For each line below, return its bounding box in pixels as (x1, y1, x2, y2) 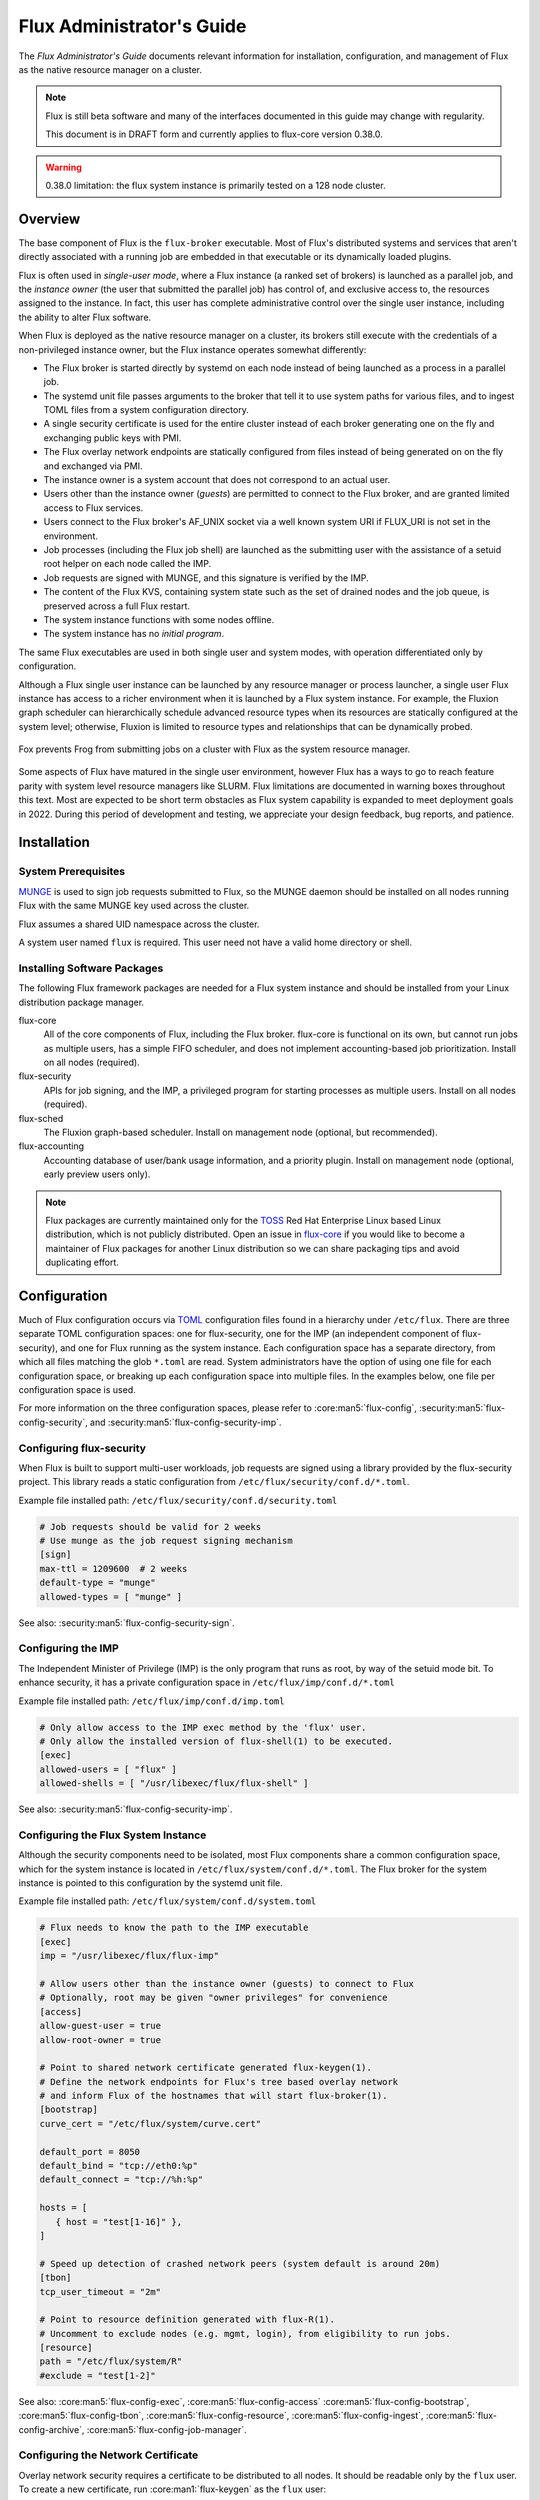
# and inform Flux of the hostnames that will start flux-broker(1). (39, 2090, 388, 2102)
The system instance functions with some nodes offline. (43, 613, 275, 625)
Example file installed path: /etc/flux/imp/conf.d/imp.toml (18, 1695, 285, 1707)
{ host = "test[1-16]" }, (55, 2216, 183, 2227)
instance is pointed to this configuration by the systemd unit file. (18, 1877, 284, 1889)
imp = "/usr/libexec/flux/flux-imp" (39, 1950, 220, 1962)
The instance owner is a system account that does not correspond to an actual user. (43, 474, 390, 486)
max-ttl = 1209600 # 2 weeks (39, 1563, 188, 1574)
